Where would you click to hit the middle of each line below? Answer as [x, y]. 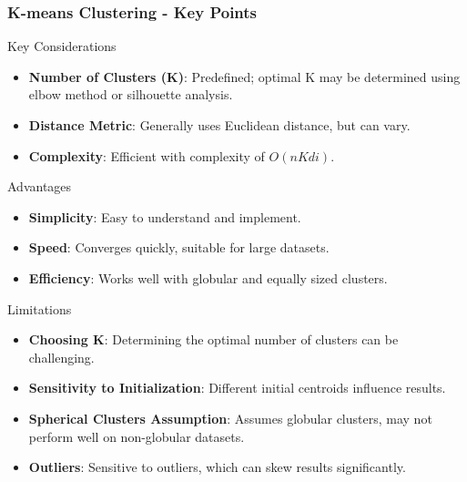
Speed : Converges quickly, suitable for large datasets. [179, 247]
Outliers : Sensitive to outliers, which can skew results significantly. [217, 467]
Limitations [40, 308]
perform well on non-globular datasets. [137, 436]
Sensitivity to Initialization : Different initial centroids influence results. [237, 388]
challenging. [61, 357]
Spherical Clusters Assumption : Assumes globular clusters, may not [230, 418]
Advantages [40, 186]
